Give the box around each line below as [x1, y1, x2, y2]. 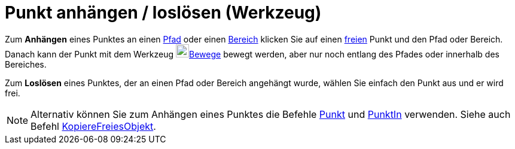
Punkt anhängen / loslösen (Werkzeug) [5, 2, 322, 23]
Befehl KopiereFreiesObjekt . [31, 120, 156, 132]
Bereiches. [5, 59, 47, 69]
